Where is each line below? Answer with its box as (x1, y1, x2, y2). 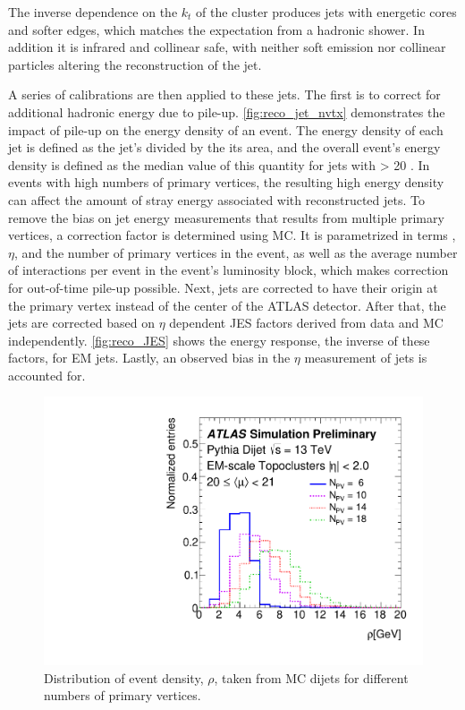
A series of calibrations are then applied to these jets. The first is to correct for (8, 85, 441, 104)
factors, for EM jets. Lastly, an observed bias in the (8, 348, 291, 367)
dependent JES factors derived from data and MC (169, 313, 444, 332)
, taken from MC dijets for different (214, 668, 409, 687)
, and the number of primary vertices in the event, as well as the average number (13, 243, 458, 261)
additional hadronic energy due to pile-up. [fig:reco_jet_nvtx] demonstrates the (8, 102, 445, 121)
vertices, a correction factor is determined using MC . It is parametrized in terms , (8, 226, 456, 244)
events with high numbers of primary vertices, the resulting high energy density (8, 173, 444, 192)
